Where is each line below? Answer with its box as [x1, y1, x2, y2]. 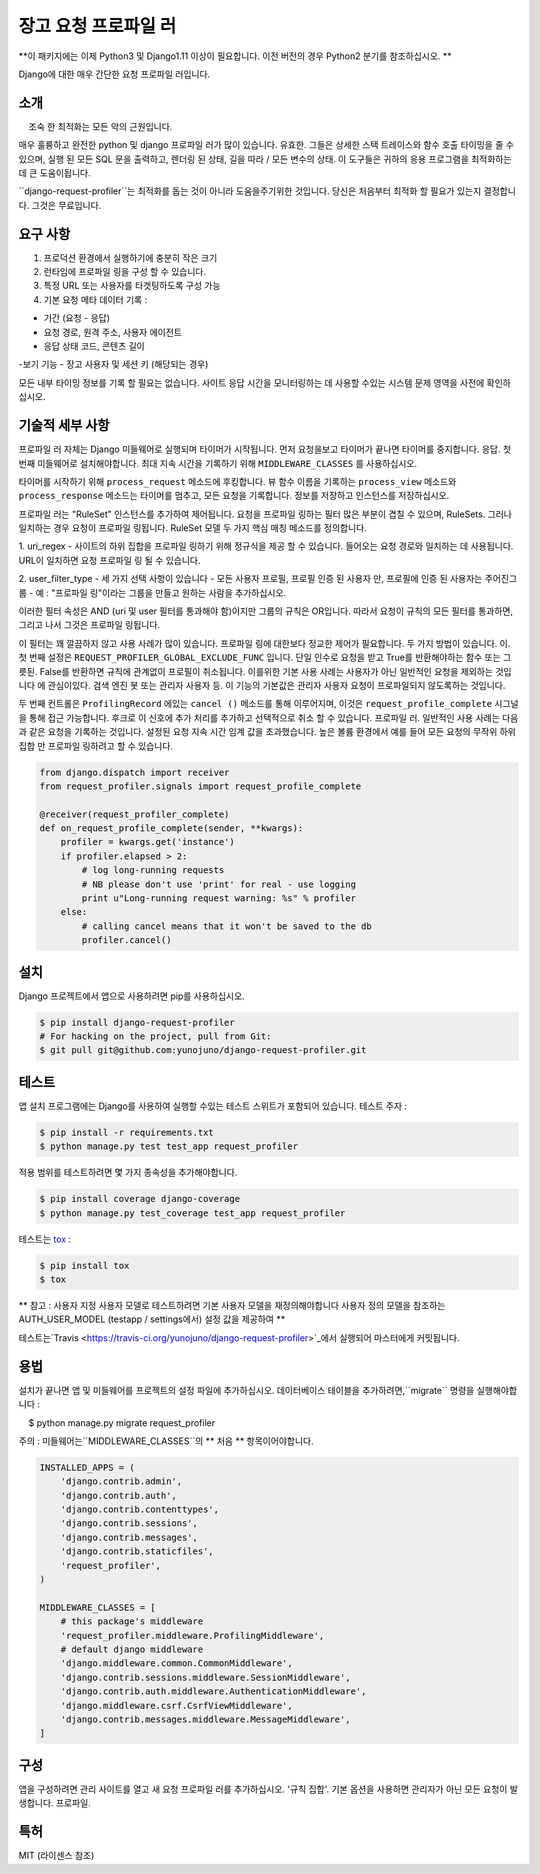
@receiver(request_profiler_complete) [39, 808, 230, 820]
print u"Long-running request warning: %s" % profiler [81, 893, 357, 904]
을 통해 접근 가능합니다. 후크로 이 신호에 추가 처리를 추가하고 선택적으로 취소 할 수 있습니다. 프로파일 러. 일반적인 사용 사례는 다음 [18, 711, 519, 724]
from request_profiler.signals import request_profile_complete [39, 780, 362, 792]
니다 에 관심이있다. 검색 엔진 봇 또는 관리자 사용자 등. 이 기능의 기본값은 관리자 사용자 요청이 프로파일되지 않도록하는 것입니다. [18, 679, 506, 691]
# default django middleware [60, 1643, 204, 1655]
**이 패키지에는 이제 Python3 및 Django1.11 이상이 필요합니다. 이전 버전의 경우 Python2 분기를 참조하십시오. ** [18, 50, 452, 62]
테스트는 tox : [18, 1233, 72, 1245]
